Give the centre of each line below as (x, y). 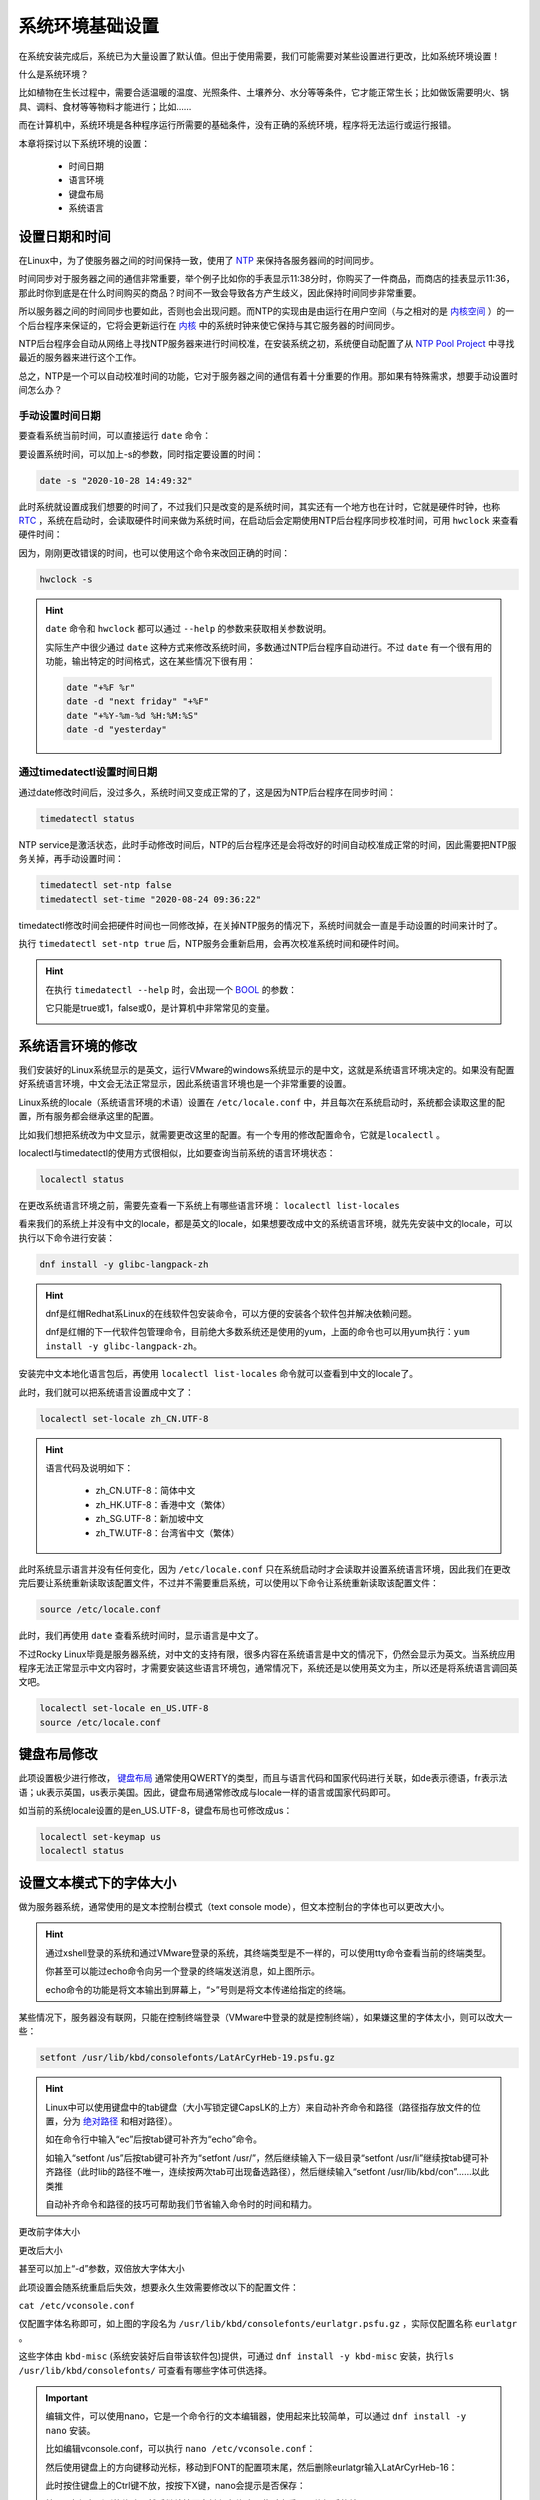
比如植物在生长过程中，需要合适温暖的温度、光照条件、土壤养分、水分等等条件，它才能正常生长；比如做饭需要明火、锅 (263, 92)
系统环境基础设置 (89, 26)
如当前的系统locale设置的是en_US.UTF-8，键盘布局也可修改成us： (155, 1811)
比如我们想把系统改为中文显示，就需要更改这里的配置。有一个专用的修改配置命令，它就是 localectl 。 (231, 1134)
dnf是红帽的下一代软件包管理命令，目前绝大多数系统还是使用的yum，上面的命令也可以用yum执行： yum (257, 1332)
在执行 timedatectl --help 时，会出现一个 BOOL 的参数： (171, 989)
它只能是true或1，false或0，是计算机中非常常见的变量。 (160, 1008)
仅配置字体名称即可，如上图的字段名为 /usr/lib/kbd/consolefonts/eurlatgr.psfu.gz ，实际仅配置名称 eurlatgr (268, 2324)
